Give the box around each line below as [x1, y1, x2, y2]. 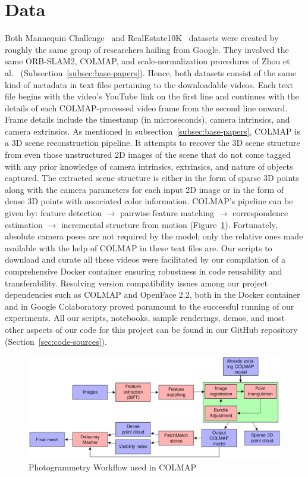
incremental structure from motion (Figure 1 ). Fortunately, [61, 218, 278, 230]
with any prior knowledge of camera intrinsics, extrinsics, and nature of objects [5, 160, 293, 172]
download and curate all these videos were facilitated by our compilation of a [5, 253, 285, 266]
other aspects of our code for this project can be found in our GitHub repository [5, 323, 298, 335]
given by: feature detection [5, 207, 102, 219]
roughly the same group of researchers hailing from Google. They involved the [5, 43, 289, 55]
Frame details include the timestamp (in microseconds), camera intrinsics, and [5, 113, 290, 126]
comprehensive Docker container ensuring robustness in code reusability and [5, 265, 282, 277]
